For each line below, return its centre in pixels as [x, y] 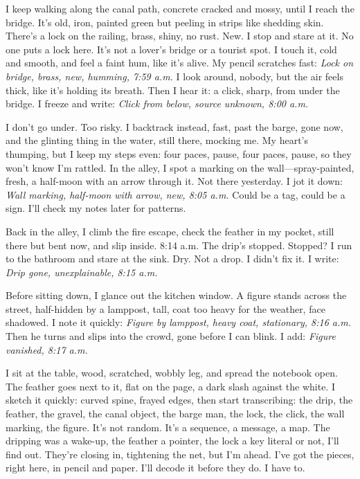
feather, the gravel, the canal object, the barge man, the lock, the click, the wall [175, 414]
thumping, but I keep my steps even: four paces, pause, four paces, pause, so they [179, 153]
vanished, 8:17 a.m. [47, 349]
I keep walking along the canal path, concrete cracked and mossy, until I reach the [180, 8]
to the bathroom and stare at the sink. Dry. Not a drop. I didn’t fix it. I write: [172, 259]
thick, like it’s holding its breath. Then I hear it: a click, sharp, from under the [173, 90]
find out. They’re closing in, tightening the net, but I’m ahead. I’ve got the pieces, [180, 454]
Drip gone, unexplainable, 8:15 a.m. [82, 272]
